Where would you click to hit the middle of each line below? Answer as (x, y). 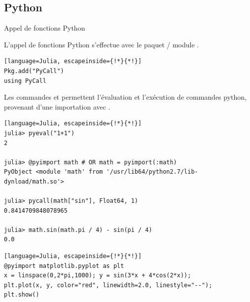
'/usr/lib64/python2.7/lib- (152, 172)
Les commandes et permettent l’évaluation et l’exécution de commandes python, (125, 97)
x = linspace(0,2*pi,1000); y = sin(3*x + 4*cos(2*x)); (98, 276)
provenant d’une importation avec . (57, 106)
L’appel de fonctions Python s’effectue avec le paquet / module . (102, 44)
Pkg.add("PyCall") (34, 71)
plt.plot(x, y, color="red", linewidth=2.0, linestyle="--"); (108, 285)
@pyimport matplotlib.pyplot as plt (64, 266)
